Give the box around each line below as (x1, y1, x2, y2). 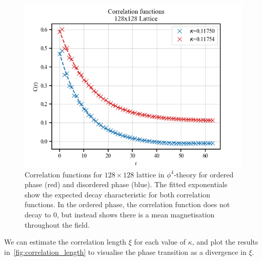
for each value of (134, 236, 186, 247)
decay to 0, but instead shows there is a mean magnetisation (25, 209, 215, 219)
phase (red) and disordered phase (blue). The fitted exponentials (25, 179, 228, 190)
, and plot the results (192, 236, 258, 247)
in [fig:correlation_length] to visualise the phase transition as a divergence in (4, 246, 247, 257)
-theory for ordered (174, 169, 234, 179)
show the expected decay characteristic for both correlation (25, 189, 210, 199)
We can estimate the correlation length (4, 236, 127, 247)
